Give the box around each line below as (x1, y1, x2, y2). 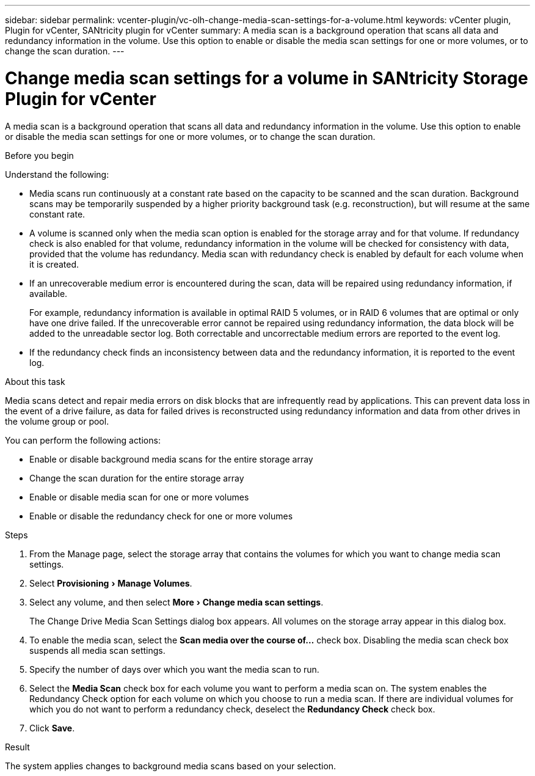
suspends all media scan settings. (29, 645, 166, 656)
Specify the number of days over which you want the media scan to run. (29, 664, 319, 675)
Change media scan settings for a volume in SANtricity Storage (5, 67, 528, 89)
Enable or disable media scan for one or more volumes (29, 491, 249, 502)
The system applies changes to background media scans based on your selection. (5, 760, 337, 771)
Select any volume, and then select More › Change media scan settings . (29, 596, 324, 607)
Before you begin (5, 150, 74, 161)
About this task (5, 376, 65, 387)
